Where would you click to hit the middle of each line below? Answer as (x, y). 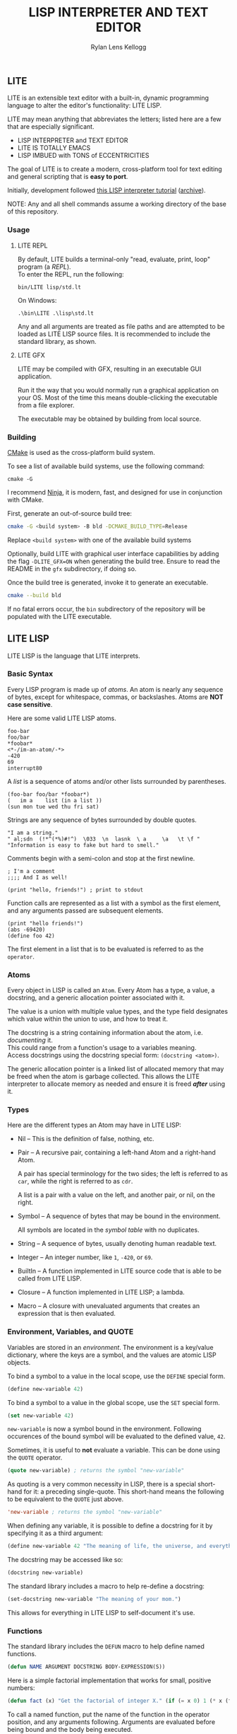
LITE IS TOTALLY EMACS (54, 148)
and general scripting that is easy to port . (68, 177)
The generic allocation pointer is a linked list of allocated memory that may (116, 1069)
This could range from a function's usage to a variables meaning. (102, 1048)
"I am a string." (33, 833)
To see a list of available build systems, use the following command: (106, 466)
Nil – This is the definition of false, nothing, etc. (86, 1139)
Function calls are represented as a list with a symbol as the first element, (114, 903)
